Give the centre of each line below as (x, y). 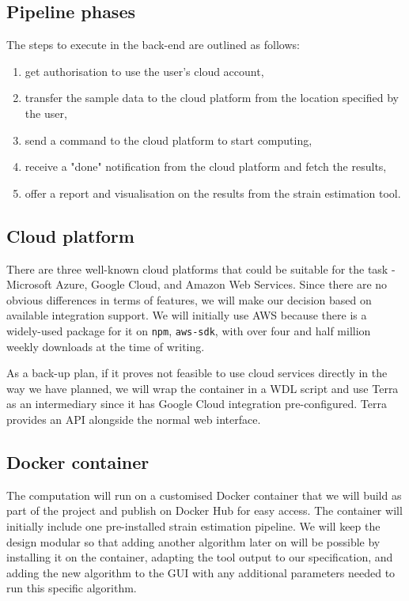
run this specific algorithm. (72, 588)
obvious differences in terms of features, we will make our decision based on (189, 299)
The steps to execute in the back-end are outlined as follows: (153, 45)
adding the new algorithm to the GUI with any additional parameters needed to (201, 572)
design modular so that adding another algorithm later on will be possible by (193, 541)
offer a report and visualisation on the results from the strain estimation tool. (213, 193)
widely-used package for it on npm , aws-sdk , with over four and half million (189, 330)
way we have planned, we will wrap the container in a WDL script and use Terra (203, 388)
